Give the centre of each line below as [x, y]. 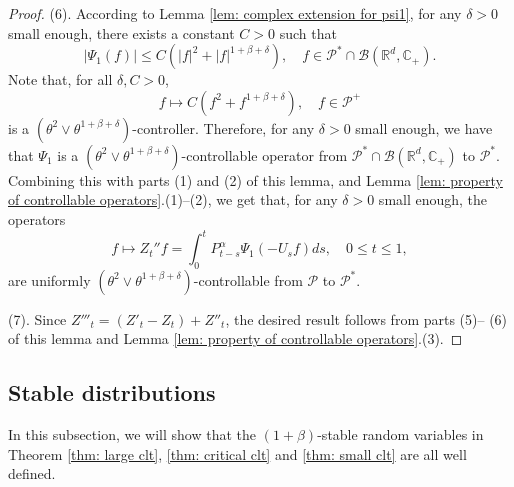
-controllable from [248, 279]
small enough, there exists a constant [121, 32]
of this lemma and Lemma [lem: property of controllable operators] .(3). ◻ [235, 338]
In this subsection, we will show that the [132, 434]
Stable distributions [112, 392]
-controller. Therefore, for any [223, 127]
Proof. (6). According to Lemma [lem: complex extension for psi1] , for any [235, 13]
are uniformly [49, 279]
